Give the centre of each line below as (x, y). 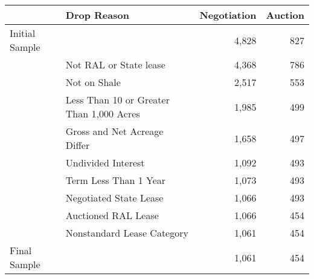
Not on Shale (93, 82)
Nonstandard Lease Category (127, 233)
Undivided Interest (105, 162)
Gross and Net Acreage (114, 131)
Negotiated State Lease (114, 198)
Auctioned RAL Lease (112, 215)
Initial (23, 33)
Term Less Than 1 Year (116, 180)
